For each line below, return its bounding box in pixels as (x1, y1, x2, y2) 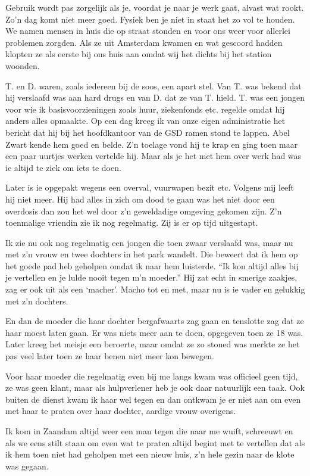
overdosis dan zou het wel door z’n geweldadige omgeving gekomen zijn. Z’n (5, 204, 282, 217)
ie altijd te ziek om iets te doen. (5, 161, 121, 173)
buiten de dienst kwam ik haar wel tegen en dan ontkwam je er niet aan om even (5, 393, 301, 405)
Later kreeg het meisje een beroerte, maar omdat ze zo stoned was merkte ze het (5, 338, 300, 350)
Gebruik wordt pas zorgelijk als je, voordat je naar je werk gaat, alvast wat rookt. (5, 1, 304, 13)
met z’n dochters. (5, 294, 68, 307)
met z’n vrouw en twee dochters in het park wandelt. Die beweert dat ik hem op (5, 248, 298, 260)
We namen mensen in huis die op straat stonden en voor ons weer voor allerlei (5, 24, 290, 37)
